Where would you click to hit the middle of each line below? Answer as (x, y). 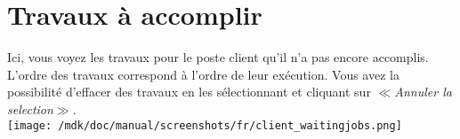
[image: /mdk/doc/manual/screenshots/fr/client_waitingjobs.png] (205, 125)
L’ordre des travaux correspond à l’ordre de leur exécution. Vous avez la (203, 74)
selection (30, 108)
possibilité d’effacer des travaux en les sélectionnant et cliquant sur (189, 92)
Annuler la (423, 92)
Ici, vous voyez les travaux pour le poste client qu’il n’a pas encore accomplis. (218, 57)
